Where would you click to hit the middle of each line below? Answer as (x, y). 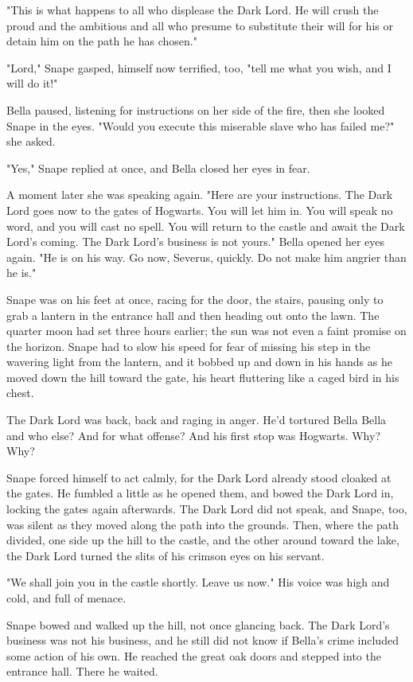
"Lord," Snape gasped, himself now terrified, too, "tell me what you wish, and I (199, 67)
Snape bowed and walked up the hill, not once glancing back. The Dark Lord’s (198, 624)
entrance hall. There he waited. (82, 671)
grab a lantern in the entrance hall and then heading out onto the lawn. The (193, 315)
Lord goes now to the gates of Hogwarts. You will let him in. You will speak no (200, 210)
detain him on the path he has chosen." (102, 41)
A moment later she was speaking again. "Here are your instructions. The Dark (200, 195)
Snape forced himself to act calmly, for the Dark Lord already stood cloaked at (199, 477)
